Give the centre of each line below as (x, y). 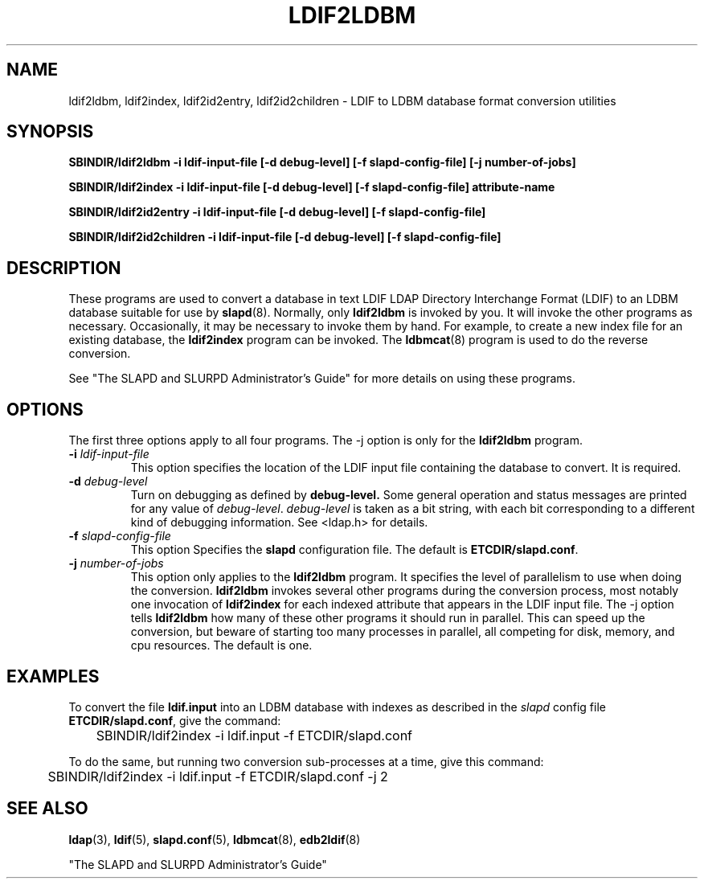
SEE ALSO (47, 809)
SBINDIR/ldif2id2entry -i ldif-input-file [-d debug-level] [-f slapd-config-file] (277, 212)
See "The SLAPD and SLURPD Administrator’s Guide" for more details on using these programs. (322, 379)
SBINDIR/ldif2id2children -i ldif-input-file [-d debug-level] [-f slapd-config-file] (285, 237)
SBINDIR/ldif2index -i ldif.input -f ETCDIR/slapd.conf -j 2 (218, 776)
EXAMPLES (53, 676)
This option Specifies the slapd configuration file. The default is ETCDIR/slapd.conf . (354, 550)
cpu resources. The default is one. (221, 645)
